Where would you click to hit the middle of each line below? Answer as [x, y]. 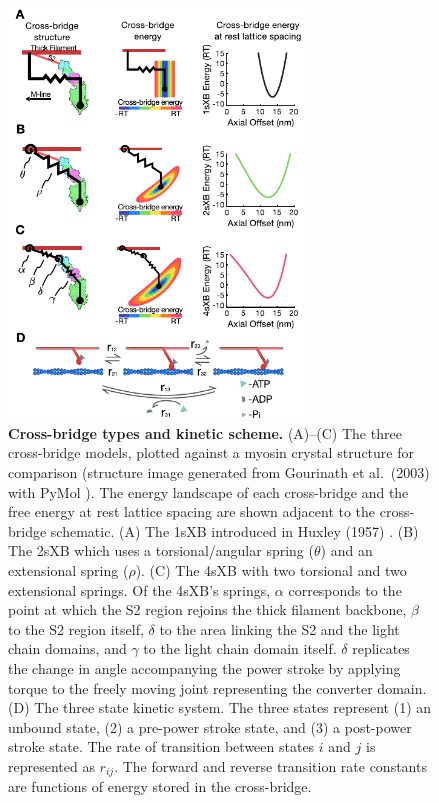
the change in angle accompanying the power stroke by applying [204, 668]
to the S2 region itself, [76, 628]
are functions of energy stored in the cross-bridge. [160, 786]
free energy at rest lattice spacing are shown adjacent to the [192, 511]
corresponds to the [345, 589]
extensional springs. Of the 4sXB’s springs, [139, 589]
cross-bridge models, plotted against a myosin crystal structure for [211, 452]
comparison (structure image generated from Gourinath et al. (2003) [219, 472]
